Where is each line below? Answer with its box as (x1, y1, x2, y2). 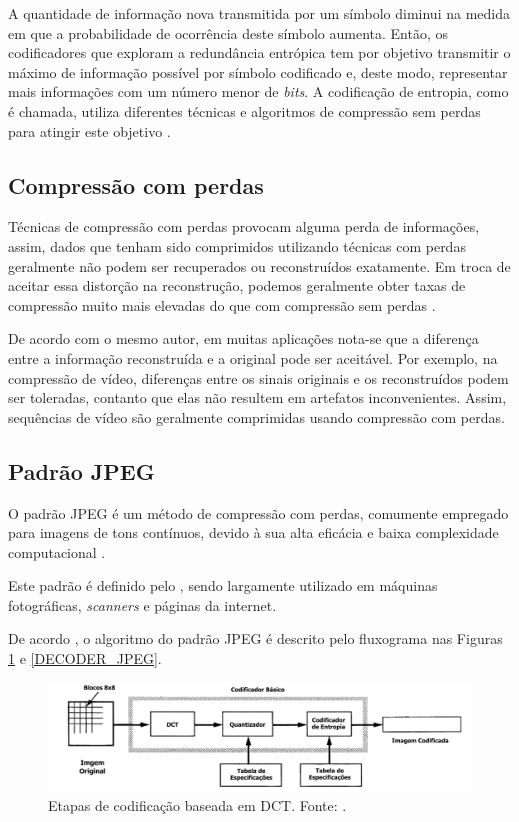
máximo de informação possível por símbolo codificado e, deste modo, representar (8, 61, 508, 82)
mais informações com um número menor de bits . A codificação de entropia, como (8, 81, 509, 102)
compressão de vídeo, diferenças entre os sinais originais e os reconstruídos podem (8, 367, 509, 388)
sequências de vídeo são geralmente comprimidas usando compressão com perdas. (8, 406, 505, 427)
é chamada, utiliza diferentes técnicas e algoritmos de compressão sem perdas (8, 100, 481, 121)
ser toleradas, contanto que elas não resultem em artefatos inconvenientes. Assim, (8, 387, 507, 408)
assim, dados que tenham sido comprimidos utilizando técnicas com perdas (8, 235, 466, 256)
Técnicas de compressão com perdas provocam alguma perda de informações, (8, 216, 480, 237)
